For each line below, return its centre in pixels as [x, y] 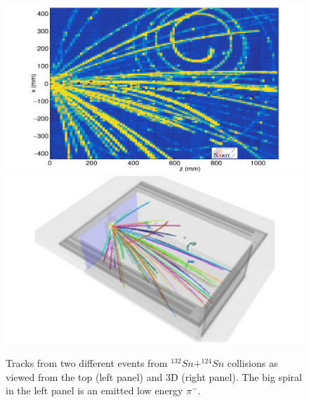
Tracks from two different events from [87, 363]
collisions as [252, 363]
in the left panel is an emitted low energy [94, 390]
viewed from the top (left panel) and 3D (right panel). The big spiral [154, 376]
